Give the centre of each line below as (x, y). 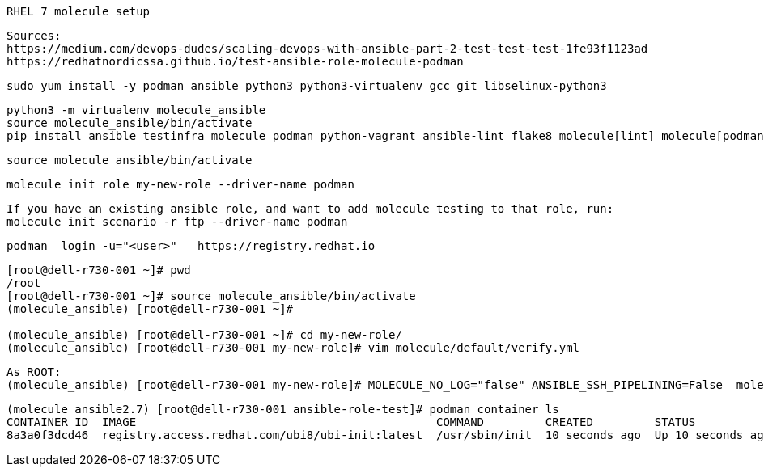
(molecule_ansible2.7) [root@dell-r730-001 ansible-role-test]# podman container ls (283, 409)
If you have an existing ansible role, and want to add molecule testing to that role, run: (310, 209)
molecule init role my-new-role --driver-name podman (180, 184)
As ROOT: (34, 372)
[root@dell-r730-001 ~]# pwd (99, 270)
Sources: (34, 36)
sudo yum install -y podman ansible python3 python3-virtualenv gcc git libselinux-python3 (307, 86)
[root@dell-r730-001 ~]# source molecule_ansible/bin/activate (211, 296)
